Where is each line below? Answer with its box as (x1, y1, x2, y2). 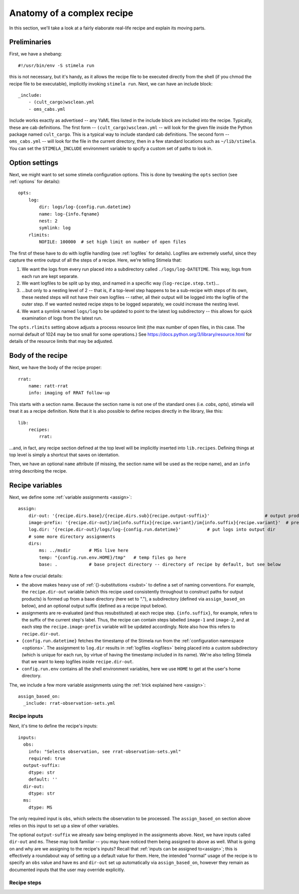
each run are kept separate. (21, 273, 79, 279)
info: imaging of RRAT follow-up (28, 390, 111, 396)
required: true (28, 756, 66, 761)
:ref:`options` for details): (9, 179, 61, 185)
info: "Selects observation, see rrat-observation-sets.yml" (28, 749, 181, 754)
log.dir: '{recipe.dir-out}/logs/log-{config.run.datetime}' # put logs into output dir (28, 527, 276, 533)
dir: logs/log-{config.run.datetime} (39, 204, 132, 210)
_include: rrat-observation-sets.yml (23, 700, 116, 706)
